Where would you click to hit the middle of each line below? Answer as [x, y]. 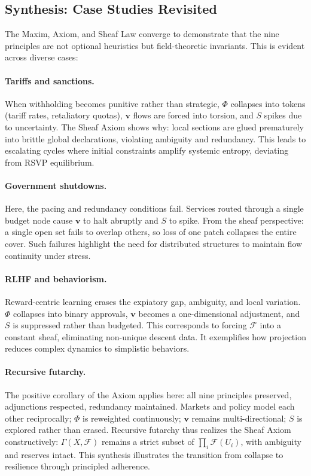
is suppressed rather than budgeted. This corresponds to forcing [130, 325]
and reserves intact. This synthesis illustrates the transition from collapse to [144, 454]
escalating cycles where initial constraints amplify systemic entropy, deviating [147, 150]
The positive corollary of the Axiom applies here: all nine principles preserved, [148, 394]
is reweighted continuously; [132, 418]
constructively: [32, 442]
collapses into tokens [268, 103]
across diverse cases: [42, 57]
